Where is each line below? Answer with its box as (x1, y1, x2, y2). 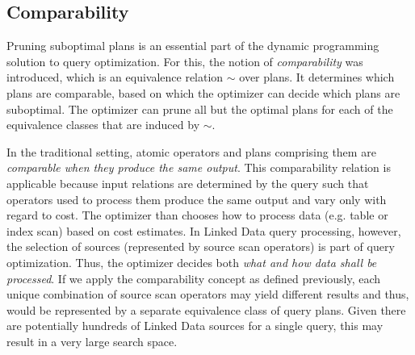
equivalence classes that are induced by (6, 116, 200, 133)
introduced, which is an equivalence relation (6, 69, 224, 86)
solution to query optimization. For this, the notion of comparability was (6, 52, 363, 69)
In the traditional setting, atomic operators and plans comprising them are (6, 143, 376, 160)
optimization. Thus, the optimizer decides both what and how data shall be (6, 253, 377, 270)
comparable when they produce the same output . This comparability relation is (6, 159, 391, 176)
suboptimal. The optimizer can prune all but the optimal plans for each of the (6, 100, 393, 117)
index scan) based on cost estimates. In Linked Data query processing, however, (6, 222, 401, 239)
